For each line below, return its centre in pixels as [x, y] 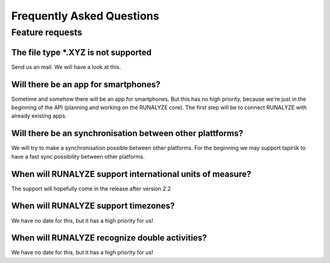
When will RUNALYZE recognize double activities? [109, 238]
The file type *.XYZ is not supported [82, 52]
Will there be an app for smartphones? [86, 85]
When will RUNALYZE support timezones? [93, 206]
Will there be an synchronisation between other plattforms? [127, 133]
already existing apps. [39, 116]
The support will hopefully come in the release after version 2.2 [91, 189]
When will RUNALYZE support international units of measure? [131, 174]
